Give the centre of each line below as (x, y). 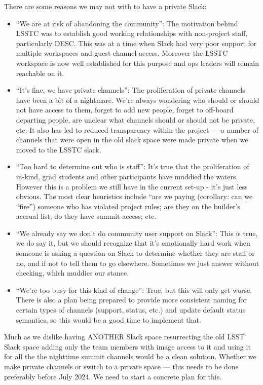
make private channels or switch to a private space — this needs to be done (121, 366)
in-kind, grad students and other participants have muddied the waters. (127, 176)
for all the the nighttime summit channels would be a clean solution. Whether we (130, 356)
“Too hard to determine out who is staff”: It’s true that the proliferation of (133, 166)
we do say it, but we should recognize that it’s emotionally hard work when (133, 243)
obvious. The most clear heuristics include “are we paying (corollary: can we (134, 196)
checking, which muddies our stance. (72, 273)
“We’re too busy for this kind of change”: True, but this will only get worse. (134, 290)
